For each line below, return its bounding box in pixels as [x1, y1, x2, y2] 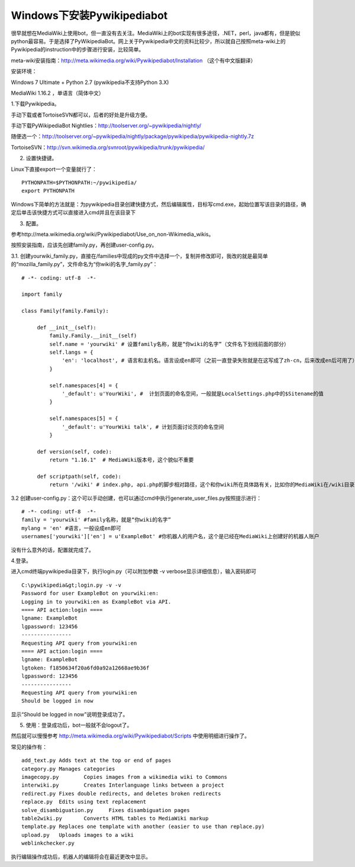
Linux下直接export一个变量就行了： [11, 166, 98, 173]
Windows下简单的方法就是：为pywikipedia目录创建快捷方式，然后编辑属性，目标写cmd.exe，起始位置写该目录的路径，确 [11, 200, 306, 208]
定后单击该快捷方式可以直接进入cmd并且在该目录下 [11, 209, 136, 216]
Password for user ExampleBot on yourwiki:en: [21, 590, 159, 597]
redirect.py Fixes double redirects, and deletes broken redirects [21, 790, 221, 797]
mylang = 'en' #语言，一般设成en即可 [21, 525, 121, 532]
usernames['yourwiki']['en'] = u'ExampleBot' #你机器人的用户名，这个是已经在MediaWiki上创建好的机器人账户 [21, 533, 319, 540]
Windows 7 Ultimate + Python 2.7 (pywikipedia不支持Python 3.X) [11, 79, 169, 86]
